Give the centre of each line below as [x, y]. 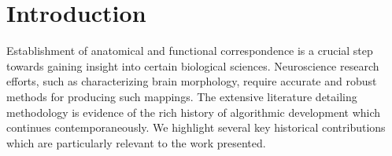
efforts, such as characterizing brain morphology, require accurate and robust [192, 81]
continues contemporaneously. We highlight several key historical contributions [196, 127]
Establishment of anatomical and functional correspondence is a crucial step [190, 51]
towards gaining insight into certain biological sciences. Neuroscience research [193, 65]
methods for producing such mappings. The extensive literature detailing [182, 96]
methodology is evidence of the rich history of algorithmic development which [194, 112]
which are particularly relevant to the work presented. [136, 142]
